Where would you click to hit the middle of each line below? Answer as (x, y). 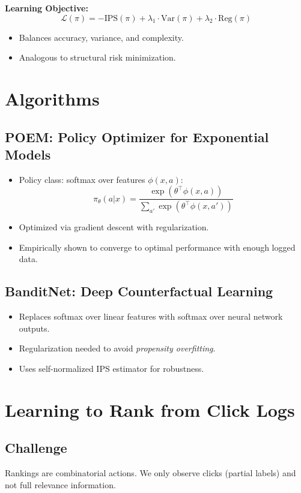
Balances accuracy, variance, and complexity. (101, 37)
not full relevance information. (60, 484)
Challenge (36, 448)
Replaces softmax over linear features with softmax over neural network (151, 316)
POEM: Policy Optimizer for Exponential (137, 136)
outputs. (34, 328)
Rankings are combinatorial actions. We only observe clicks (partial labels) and (150, 473)
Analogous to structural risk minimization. (97, 57)
